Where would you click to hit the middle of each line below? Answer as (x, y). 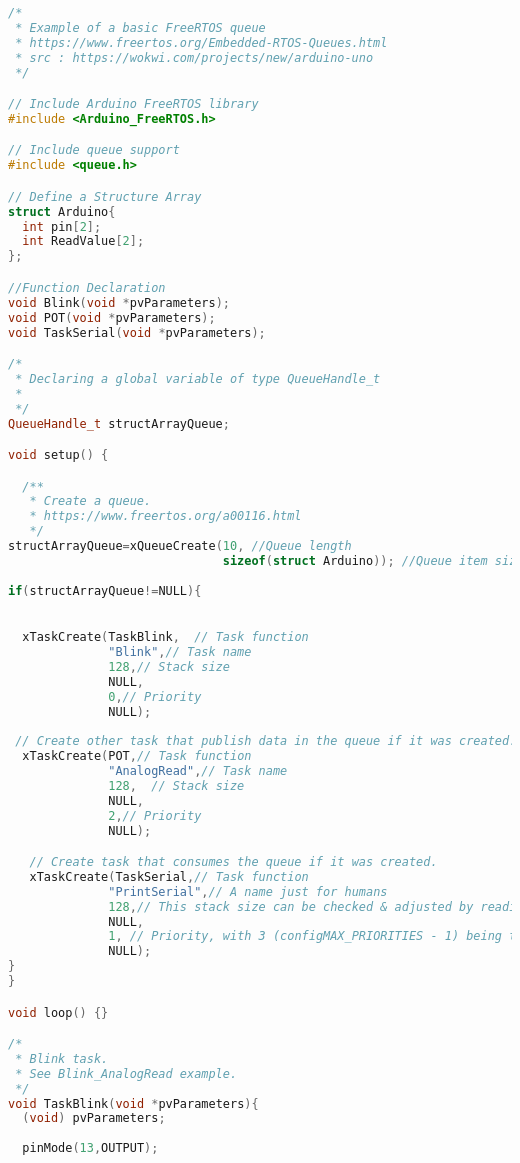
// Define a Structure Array (105, 196)
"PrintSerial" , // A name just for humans (248, 891)
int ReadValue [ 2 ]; (83, 241)
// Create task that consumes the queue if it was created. (233, 862)
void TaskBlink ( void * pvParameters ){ (133, 1103)
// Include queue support (94, 150)
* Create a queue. (90, 501)
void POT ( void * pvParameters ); (112, 317)
